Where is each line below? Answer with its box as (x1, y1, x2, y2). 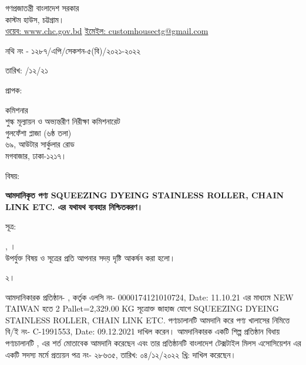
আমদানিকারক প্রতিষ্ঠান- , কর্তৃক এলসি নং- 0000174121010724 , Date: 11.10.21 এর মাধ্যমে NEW (5, 290, 294, 303)
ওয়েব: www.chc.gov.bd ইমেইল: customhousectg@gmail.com (5, 25, 209, 37)
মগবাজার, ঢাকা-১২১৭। (5, 149, 67, 161)
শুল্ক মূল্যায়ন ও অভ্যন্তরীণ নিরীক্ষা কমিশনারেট (5, 115, 120, 127)
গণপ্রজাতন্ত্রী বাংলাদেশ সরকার (5, 2, 79, 13)
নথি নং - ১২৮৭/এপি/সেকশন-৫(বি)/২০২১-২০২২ (5, 44, 141, 56)
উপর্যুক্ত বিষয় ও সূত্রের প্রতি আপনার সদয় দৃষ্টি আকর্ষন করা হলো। (5, 251, 176, 263)
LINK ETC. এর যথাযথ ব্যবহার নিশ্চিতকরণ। (5, 200, 143, 212)
